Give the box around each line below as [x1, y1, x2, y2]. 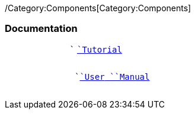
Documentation [5, 22, 78, 35]
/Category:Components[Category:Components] [5, 3, 191, 13]
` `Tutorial [69, 44, 122, 54]
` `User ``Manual [75, 71, 150, 82]
